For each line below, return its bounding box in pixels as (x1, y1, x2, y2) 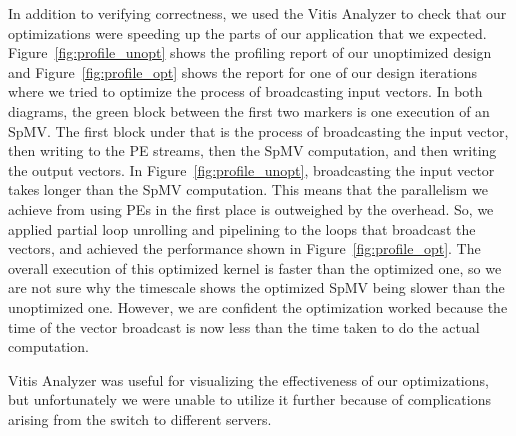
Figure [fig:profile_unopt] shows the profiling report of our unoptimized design (8, 42, 492, 63)
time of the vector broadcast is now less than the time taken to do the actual (8, 316, 480, 337)
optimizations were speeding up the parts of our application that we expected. (8, 22, 487, 43)
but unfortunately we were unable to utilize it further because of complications (8, 389, 491, 410)
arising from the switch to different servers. (8, 408, 272, 429)
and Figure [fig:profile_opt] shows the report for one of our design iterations (8, 61, 478, 82)
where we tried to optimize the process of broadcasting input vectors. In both (8, 81, 483, 102)
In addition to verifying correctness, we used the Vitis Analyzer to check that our (8, 3, 507, 23)
